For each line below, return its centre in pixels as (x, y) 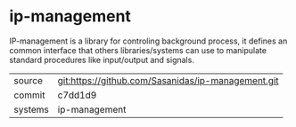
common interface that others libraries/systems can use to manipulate (138, 50)
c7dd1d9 (77, 95)
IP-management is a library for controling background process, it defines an (148, 41)
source (28, 80)
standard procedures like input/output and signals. (102, 60)
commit (29, 95)
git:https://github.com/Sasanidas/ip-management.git (168, 80)
